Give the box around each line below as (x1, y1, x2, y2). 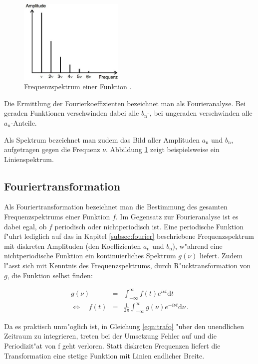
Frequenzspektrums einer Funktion (4, 211, 110, 222)
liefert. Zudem (200, 250, 243, 261)
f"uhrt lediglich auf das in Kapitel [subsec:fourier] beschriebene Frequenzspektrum (4, 231, 254, 241)
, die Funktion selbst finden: (7, 270, 93, 280)
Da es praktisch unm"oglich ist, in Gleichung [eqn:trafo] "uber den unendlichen (4, 321, 244, 331)
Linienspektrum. (4, 154, 54, 164)
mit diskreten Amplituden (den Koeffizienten (4, 240, 141, 251)
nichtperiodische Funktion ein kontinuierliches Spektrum (4, 250, 176, 261)
